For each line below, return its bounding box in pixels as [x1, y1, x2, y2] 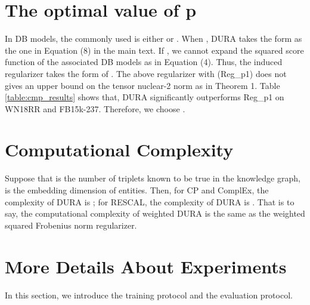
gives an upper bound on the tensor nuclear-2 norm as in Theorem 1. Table [5, 79, 280, 91]
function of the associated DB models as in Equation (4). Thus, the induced [5, 56, 283, 68]
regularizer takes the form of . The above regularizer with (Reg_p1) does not [5, 67, 287, 79]
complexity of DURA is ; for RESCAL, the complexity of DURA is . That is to [5, 195, 294, 208]
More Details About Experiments [5, 254, 287, 278]
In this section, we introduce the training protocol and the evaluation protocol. [5, 288, 293, 301]
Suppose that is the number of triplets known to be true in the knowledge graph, [5, 172, 300, 184]
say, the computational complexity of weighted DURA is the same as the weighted [5, 207, 305, 220]
